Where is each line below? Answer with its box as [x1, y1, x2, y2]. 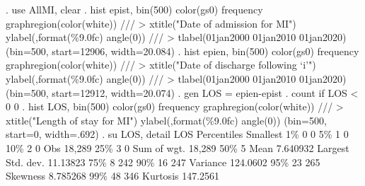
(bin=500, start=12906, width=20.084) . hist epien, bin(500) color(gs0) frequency [6, 43, 359, 58]
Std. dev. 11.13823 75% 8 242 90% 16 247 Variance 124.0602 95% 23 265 [6, 154, 320, 169]
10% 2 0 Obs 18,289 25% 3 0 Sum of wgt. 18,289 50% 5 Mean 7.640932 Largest [6, 140, 349, 155]
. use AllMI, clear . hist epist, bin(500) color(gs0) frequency [6, 2, 263, 16]
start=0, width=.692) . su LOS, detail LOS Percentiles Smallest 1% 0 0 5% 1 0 [6, 127, 349, 141]
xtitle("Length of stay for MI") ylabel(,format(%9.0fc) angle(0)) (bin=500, [6, 112, 327, 127]
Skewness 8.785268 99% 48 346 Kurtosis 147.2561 [6, 168, 220, 183]
